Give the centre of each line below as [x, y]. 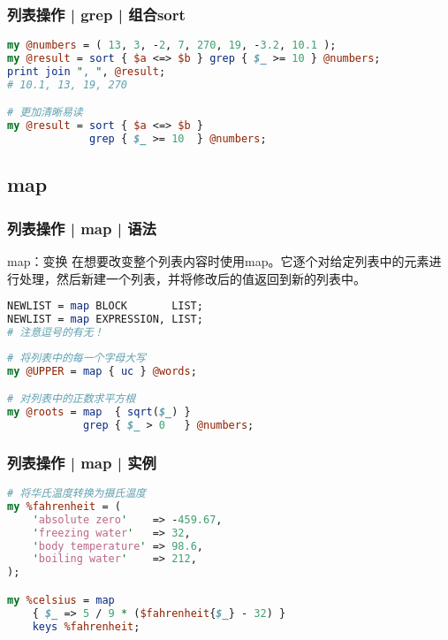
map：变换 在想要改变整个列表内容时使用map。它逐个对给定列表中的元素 [218, 261]
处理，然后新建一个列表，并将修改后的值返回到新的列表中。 [192, 278]
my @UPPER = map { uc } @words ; [102, 371]
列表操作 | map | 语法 [82, 228]
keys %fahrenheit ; [86, 626]
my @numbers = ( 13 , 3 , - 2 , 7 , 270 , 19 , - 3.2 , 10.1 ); [172, 46]
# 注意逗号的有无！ [56, 332]
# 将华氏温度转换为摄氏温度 [77, 494]
